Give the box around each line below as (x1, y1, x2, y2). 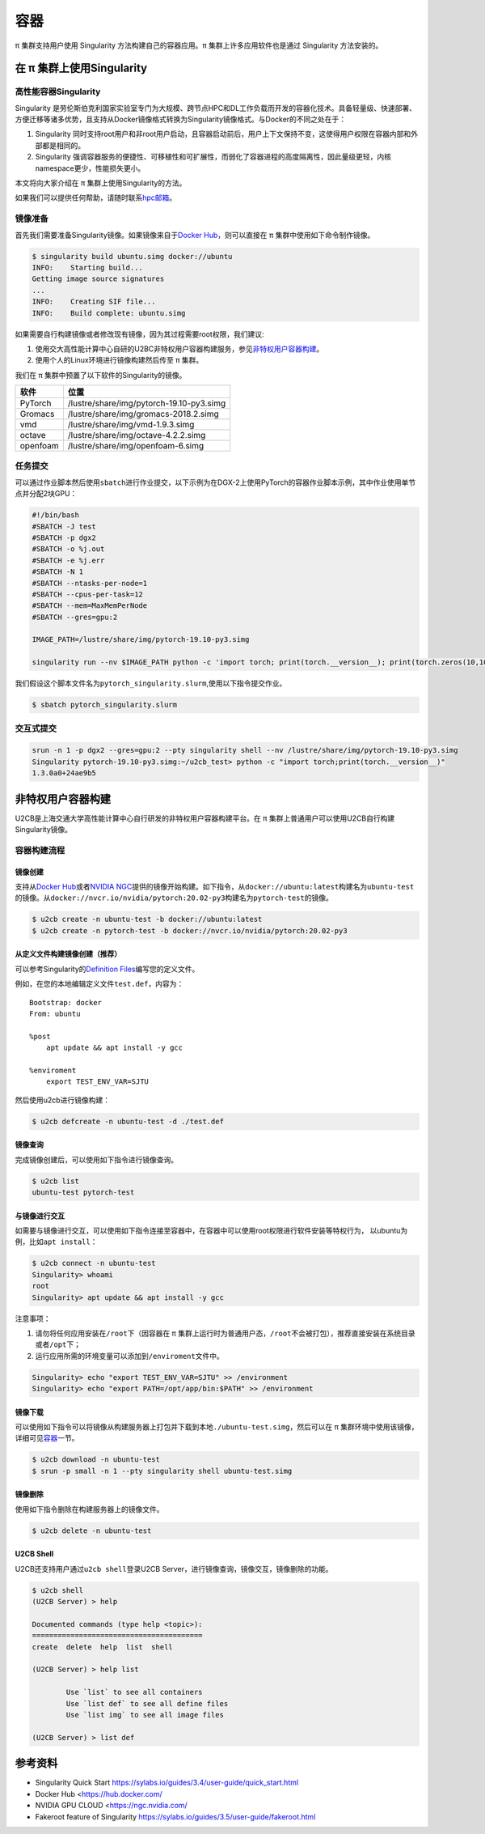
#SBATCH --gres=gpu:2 (32, 612, 118, 622)
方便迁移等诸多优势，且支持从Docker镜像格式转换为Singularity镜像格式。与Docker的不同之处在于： (15, 114, 347, 125)
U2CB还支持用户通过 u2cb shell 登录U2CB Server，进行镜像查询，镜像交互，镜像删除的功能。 (15, 1564, 333, 1573)
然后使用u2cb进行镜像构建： (15, 1095, 111, 1105)
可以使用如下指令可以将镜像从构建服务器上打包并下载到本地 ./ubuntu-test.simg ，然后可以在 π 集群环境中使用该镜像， (15, 1422, 420, 1432)
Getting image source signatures (32, 274, 165, 283)
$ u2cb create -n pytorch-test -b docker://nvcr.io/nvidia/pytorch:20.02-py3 (32, 926, 348, 935)
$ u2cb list (32, 1176, 80, 1186)
